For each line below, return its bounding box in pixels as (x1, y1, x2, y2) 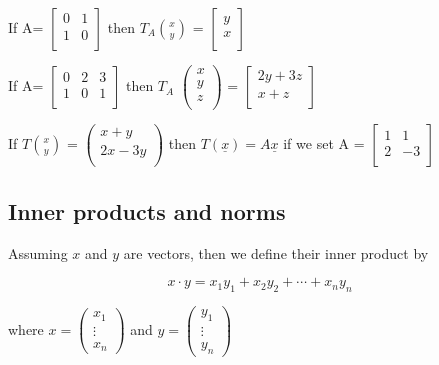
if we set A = (283, 133, 365, 154)
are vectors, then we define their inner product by (123, 242, 429, 263)
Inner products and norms (8, 195, 286, 226)
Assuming (8, 242, 68, 263)
